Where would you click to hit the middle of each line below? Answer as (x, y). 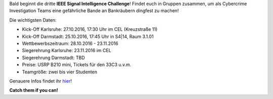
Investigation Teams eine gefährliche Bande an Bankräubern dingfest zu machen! (94, 11)
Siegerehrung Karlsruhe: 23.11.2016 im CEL (66, 51)
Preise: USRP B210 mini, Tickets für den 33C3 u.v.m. (77, 65)
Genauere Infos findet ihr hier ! (40, 81)
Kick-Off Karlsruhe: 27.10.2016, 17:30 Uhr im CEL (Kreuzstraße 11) (90, 29)
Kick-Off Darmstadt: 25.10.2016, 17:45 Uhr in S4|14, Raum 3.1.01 (88, 36)
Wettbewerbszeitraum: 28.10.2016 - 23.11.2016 (70, 43)
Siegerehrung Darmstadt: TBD (54, 58)
